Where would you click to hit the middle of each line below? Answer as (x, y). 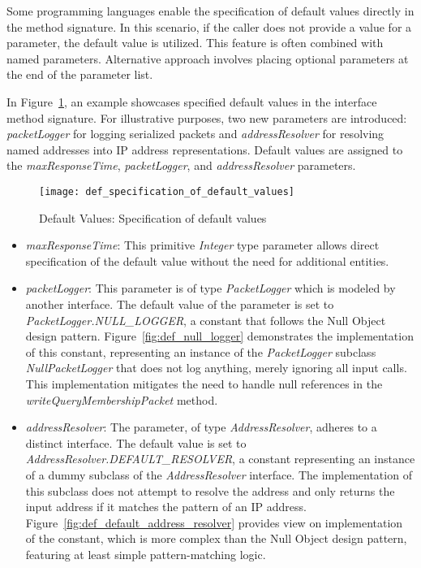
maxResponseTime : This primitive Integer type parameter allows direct (202, 245)
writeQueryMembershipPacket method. (122, 399)
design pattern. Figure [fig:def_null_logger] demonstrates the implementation (219, 336)
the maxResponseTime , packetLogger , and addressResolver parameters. (181, 165)
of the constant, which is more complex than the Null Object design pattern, (216, 538)
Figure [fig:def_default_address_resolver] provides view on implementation (214, 522)
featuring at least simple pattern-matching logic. (146, 554)
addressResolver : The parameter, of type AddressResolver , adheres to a (201, 427)
